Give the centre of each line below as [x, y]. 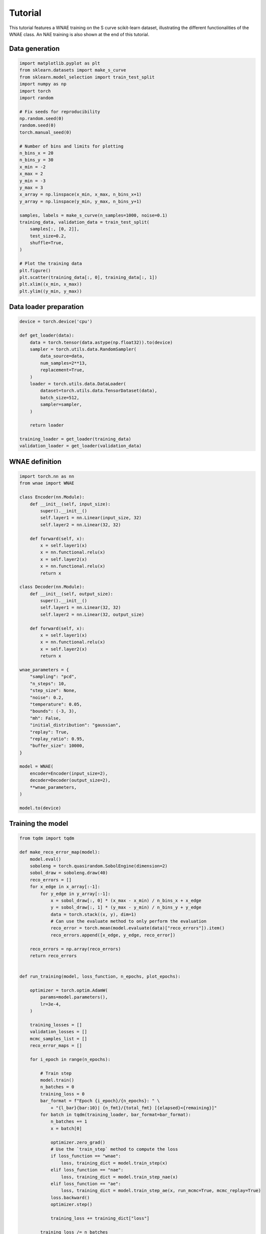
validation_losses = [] [58, 1032]
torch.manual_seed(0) [46, 132]
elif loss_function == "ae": [86, 1184]
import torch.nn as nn [47, 477]
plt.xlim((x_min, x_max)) [51, 284]
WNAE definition [35, 462]
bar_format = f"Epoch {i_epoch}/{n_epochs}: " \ [100, 1101]
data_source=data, [62, 356]
